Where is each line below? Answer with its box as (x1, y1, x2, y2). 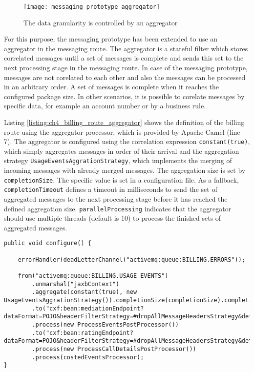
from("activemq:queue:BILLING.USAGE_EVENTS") (18, 272, 169, 280)
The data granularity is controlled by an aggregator (23, 17, 178, 27)
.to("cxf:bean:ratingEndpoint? (32, 329, 133, 336)
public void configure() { (4, 240, 91, 247)
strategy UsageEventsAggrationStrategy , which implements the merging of (4, 155, 232, 165)
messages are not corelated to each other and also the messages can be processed (4, 72, 246, 82)
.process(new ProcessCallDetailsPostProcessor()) (32, 345, 196, 352)
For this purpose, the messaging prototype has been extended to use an (4, 34, 218, 44)
